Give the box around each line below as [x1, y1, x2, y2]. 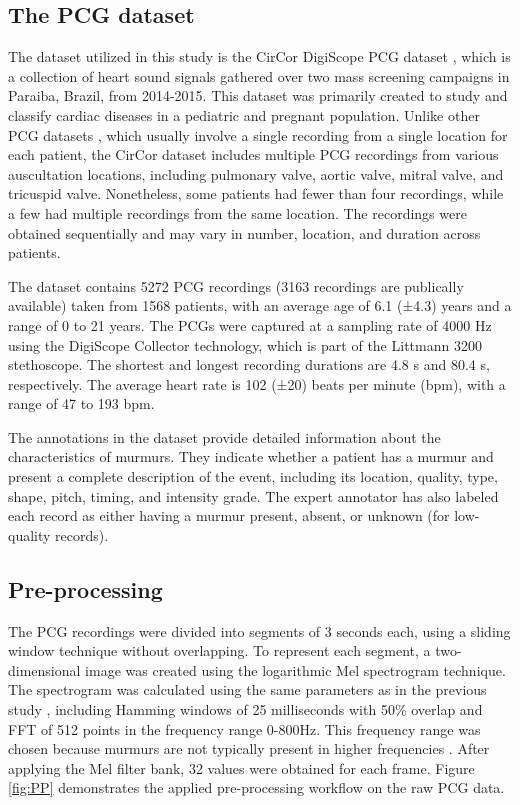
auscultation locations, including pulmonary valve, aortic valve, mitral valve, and [8, 163, 504, 184]
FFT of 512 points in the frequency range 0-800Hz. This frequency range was [8, 718, 481, 739]
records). [55, 524, 109, 545]
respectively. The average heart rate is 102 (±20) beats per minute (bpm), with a [8, 373, 506, 394]
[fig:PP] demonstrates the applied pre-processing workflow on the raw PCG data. [8, 777, 505, 798]
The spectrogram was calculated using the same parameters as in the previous [8, 679, 487, 700]
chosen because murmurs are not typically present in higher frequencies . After [8, 738, 490, 759]
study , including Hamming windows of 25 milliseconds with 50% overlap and [8, 699, 483, 720]
